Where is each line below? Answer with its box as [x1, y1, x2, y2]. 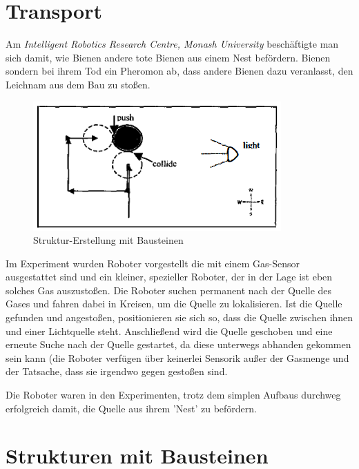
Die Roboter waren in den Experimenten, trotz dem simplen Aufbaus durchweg [6, 387, 341, 402]
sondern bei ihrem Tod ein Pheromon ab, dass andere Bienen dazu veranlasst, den [6, 64, 353, 78]
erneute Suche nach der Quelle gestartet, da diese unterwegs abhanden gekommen [6, 337, 351, 352]
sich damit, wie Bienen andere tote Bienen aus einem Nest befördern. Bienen [6, 50, 331, 64]
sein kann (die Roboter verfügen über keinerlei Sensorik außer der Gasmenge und [6, 350, 349, 365]
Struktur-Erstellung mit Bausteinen [33, 233, 184, 247]
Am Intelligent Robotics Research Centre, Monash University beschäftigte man [6, 37, 339, 51]
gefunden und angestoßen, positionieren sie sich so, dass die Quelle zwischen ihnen [6, 310, 353, 325]
